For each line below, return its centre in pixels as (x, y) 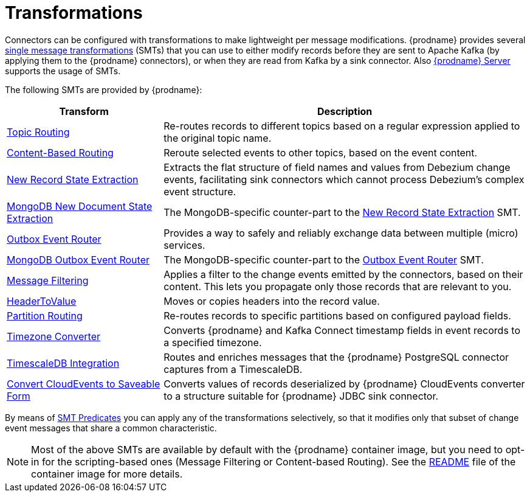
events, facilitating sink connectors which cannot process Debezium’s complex (344, 179)
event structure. (200, 191)
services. (184, 245)
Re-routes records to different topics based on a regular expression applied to (342, 126)
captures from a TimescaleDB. (233, 369)
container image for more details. (107, 474)
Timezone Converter (53, 336)
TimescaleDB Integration (63, 363)
